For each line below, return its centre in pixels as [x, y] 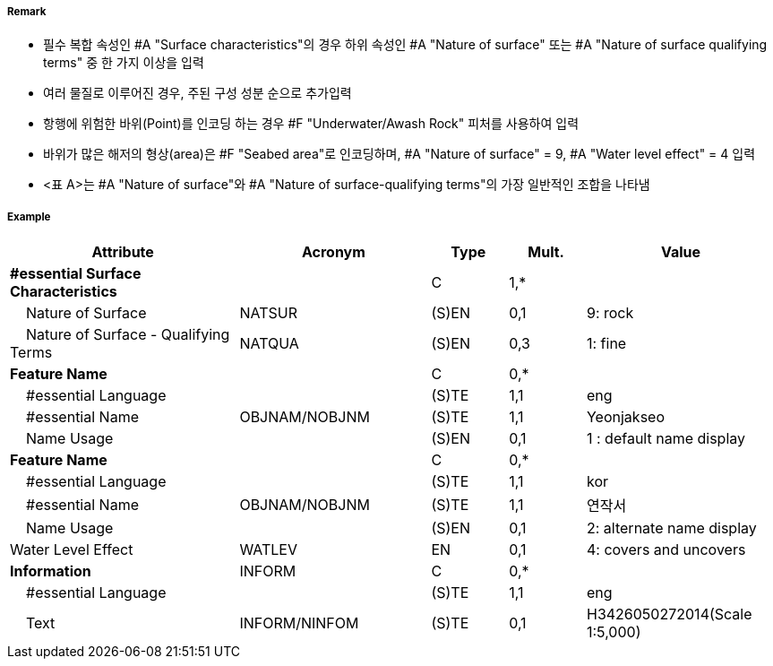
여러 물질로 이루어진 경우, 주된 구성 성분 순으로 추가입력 [198, 93]
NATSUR [268, 313]
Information [51, 571]
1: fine [606, 344]
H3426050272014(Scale [669, 614]
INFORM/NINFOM [299, 623]
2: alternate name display [671, 528]
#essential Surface [76, 274]
